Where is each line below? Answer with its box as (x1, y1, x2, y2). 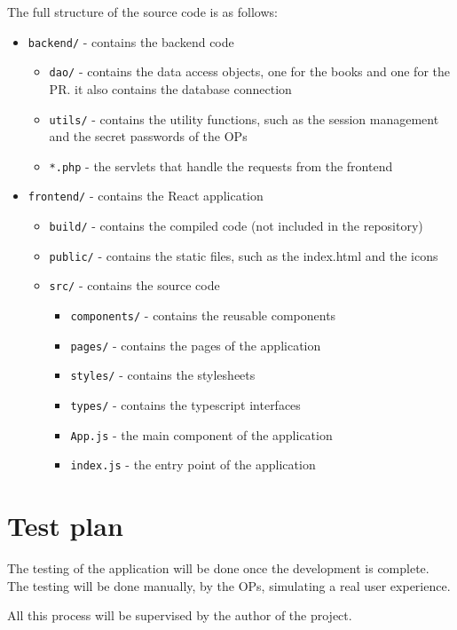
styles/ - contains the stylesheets (70, 366, 256, 384)
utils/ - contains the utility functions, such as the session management (49, 109, 439, 128)
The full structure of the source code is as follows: (7, 3, 278, 20)
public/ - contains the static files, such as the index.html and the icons (49, 246, 438, 264)
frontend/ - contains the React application (28, 186, 264, 205)
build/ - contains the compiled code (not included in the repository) (49, 217, 423, 235)
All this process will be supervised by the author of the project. (7, 606, 352, 625)
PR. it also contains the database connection (49, 79, 292, 98)
